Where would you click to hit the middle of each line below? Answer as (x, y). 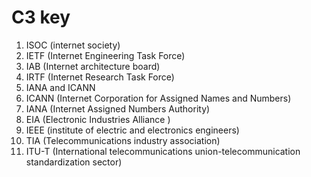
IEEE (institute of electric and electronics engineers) (132, 130)
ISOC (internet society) (73, 45)
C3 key (41, 17)
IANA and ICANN (60, 87)
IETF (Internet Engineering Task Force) (105, 55)
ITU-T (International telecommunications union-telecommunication (163, 151)
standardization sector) (74, 162)
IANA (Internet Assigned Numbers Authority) (118, 108)
